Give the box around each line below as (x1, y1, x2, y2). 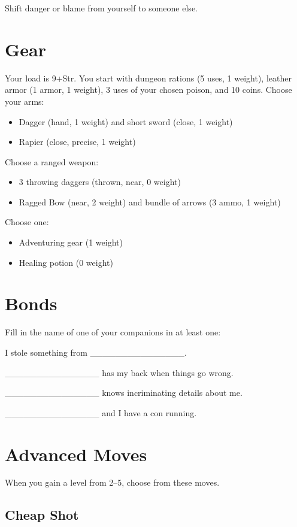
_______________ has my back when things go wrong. (5, 366, 234, 378)
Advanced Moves (5, 441, 147, 466)
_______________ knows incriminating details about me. (5, 386, 243, 399)
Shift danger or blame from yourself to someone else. (5, 2, 198, 14)
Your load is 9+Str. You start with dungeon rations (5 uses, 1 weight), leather (5, 71, 292, 84)
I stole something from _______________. (5, 346, 187, 358)
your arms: (5, 95, 44, 107)
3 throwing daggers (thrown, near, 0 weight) (19, 175, 181, 188)
